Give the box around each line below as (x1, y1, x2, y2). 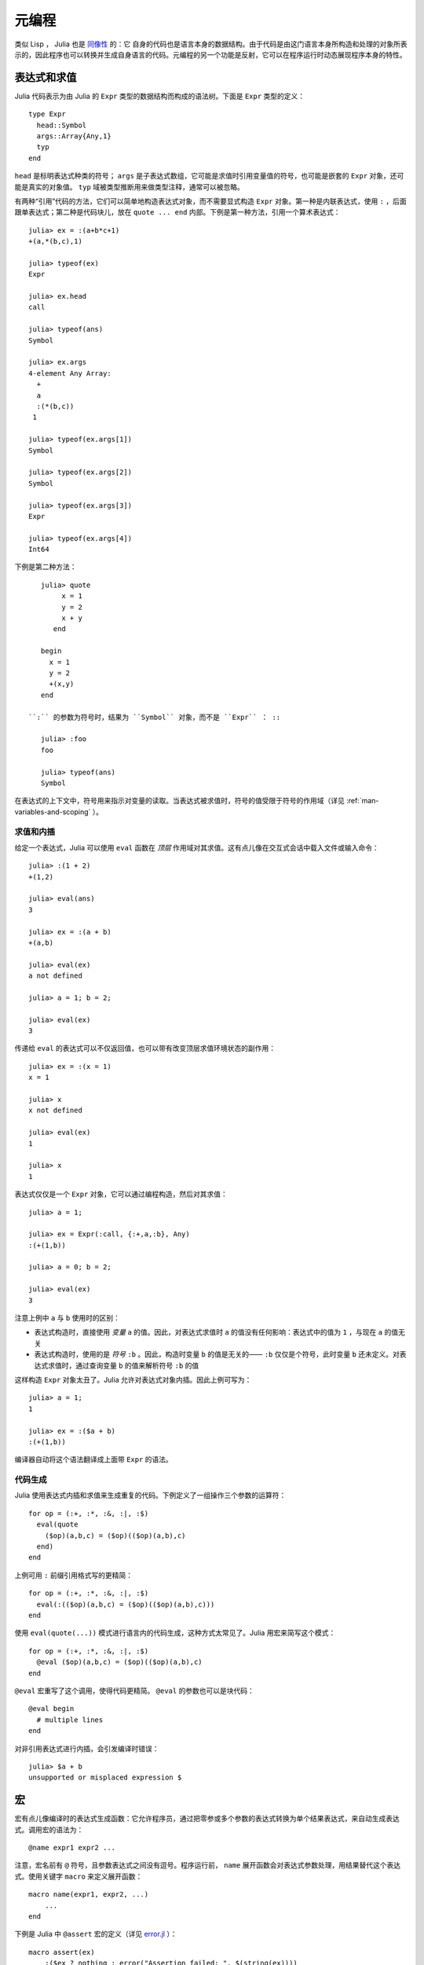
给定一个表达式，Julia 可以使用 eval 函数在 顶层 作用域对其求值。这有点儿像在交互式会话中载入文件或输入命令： (14, 843, 380, 852)
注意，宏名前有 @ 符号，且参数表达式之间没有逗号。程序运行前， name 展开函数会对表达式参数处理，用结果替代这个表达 (14, 1860, 400, 1870)
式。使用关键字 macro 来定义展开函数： (14, 1871, 143, 1881)
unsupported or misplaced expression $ (28, 1773, 182, 1782)
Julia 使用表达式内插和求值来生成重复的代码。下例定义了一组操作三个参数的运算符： (14, 1490, 287, 1500)
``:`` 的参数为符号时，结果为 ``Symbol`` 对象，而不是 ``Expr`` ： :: (28, 712, 281, 722)
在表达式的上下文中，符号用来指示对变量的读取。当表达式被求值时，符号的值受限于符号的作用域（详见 (14, 796, 345, 806)
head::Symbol (36, 120, 87, 130)
